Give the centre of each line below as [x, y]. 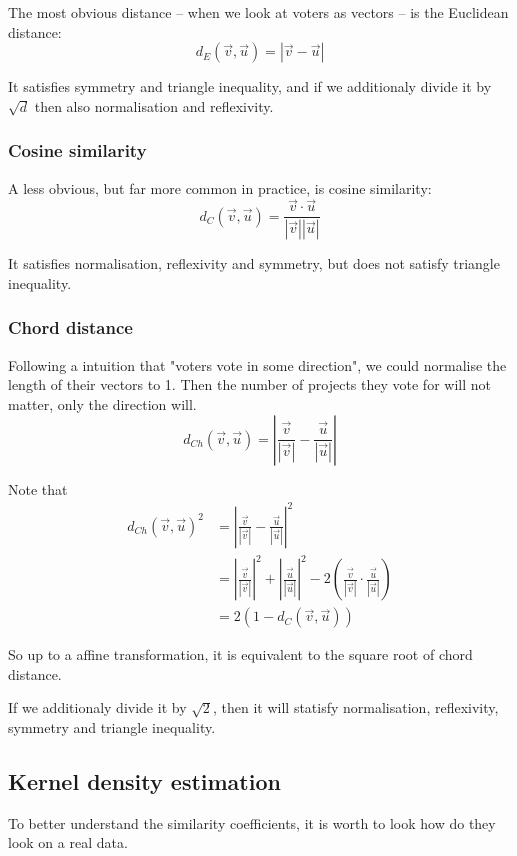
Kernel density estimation [144, 780]
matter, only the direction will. [102, 403]
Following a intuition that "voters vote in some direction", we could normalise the [257, 364]
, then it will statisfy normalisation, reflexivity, [355, 707]
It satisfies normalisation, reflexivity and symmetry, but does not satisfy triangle [254, 263]
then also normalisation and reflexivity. [154, 105]
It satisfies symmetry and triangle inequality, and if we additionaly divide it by [250, 86]
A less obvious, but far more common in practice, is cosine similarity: [220, 187]
